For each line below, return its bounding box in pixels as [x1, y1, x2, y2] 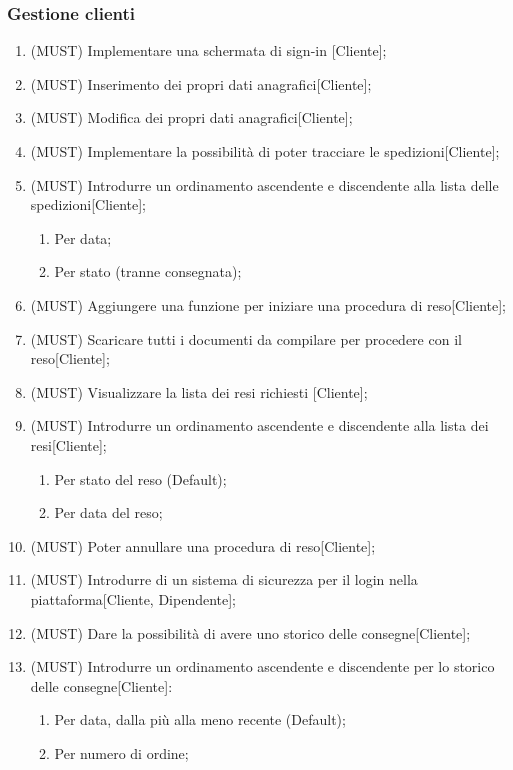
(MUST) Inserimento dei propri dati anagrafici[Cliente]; [30, 73, 372, 94]
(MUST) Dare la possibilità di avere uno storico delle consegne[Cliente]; [30, 622, 471, 643]
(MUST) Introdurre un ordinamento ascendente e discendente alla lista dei [30, 415, 489, 436]
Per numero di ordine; [54, 742, 189, 763]
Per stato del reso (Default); [54, 468, 227, 489]
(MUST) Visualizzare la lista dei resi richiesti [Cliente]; [30, 381, 368, 402]
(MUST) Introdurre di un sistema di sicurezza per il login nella [30, 569, 418, 590]
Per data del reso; [54, 502, 163, 523]
